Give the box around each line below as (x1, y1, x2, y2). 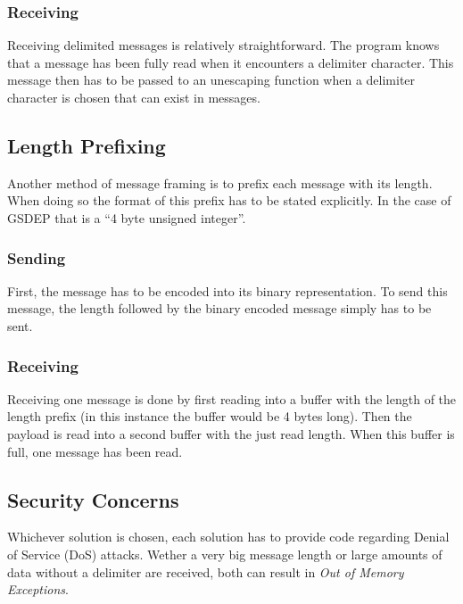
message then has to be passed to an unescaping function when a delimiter (7, 70, 416, 89)
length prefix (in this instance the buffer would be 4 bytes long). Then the (7, 407, 412, 426)
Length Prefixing (7, 131, 166, 159)
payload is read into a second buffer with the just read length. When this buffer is (7, 424, 455, 443)
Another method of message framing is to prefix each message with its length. (7, 173, 433, 192)
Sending (7, 246, 66, 269)
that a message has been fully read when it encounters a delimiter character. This (7, 53, 454, 71)
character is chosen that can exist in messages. (7, 88, 260, 106)
